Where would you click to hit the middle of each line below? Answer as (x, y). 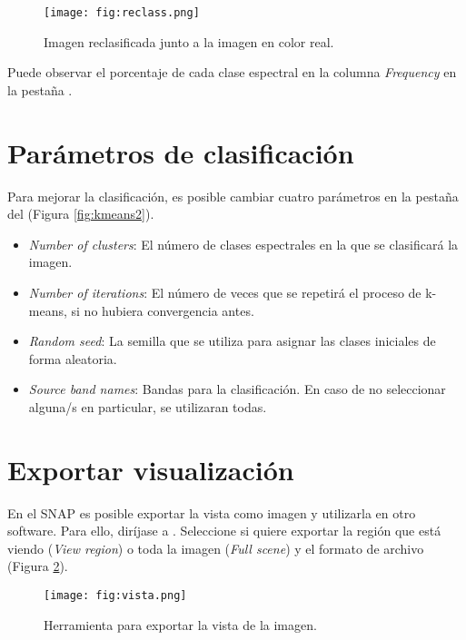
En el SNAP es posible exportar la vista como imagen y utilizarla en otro (212, 512)
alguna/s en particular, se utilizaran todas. (148, 406)
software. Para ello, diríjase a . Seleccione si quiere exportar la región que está (224, 531)
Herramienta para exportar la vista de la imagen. (180, 624)
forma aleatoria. (73, 358)
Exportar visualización (151, 469)
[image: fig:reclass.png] (122, 13)
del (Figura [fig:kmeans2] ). (81, 214)
